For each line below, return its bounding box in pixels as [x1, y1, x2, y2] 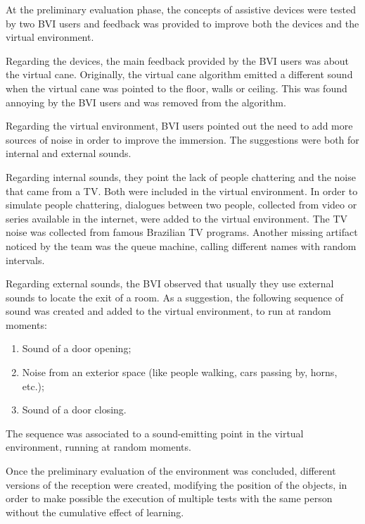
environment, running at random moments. [6, 439, 191, 454]
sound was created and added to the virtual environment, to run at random [6, 304, 331, 318]
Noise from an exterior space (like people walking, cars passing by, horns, [22, 365, 338, 380]
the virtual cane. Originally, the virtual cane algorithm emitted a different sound [6, 67, 353, 82]
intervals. [6, 252, 45, 267]
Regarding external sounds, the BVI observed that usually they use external [6, 276, 334, 291]
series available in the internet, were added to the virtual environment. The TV [6, 211, 348, 225]
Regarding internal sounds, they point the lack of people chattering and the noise [6, 169, 356, 184]
